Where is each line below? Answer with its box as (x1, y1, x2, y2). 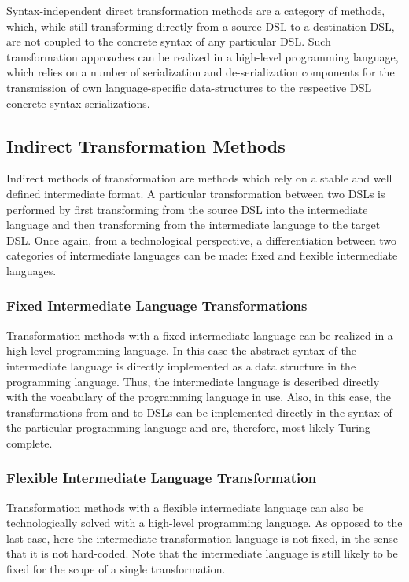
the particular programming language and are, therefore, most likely (6, 419, 335, 436)
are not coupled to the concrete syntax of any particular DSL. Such (6, 33, 331, 50)
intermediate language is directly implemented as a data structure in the (6, 357, 356, 374)
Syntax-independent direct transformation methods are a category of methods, (6, 2, 385, 18)
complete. (6, 434, 53, 451)
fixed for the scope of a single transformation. (6, 561, 226, 577)
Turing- (337, 419, 374, 436)
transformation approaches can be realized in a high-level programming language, (6, 48, 399, 64)
